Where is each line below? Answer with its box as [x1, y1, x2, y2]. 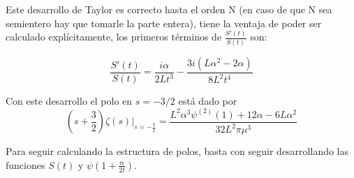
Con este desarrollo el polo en [6, 93, 133, 107]
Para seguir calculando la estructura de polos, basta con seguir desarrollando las [6, 144, 349, 158]
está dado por [178, 93, 237, 107]
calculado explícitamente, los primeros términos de [6, 29, 222, 44]
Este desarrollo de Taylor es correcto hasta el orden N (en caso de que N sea [6, 2, 332, 16]
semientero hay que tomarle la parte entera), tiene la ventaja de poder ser [6, 15, 322, 30]
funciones [6, 157, 45, 172]
